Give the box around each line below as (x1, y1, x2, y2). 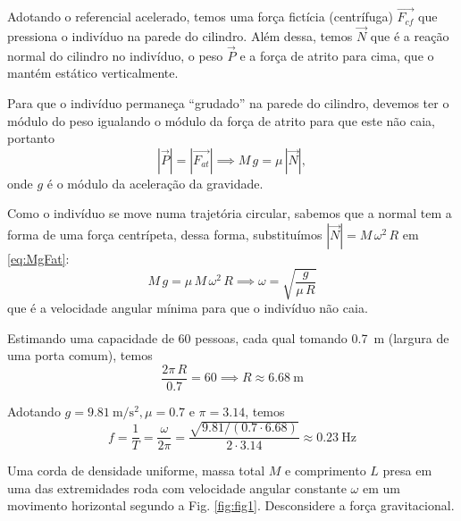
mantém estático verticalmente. (7, 63, 179, 82)
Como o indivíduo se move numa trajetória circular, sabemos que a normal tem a (7, 204, 452, 223)
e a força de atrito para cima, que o (239, 46, 434, 64)
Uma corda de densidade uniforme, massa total (7, 461, 265, 480)
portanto (7, 129, 54, 147)
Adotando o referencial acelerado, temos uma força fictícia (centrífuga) (7, 7, 393, 26)
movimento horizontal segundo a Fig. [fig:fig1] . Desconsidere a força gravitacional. (7, 496, 455, 515)
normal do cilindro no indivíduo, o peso (7, 46, 223, 64)
